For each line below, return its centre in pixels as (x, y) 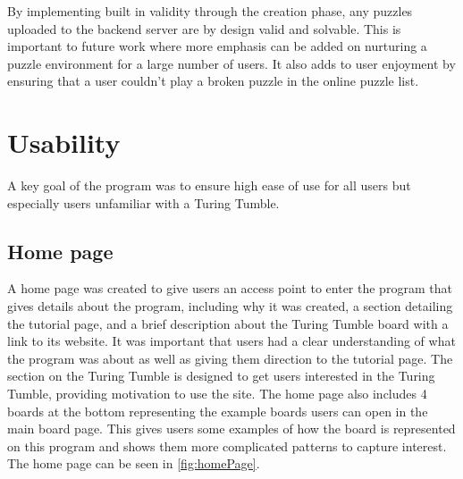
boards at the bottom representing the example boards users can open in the (218, 411)
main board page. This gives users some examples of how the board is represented (231, 429)
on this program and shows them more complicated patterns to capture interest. (227, 445)
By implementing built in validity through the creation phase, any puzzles (210, 11)
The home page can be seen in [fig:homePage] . (134, 463)
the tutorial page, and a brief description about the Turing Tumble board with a (228, 323)
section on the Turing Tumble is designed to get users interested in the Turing (221, 376)
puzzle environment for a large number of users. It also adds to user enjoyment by (231, 63)
